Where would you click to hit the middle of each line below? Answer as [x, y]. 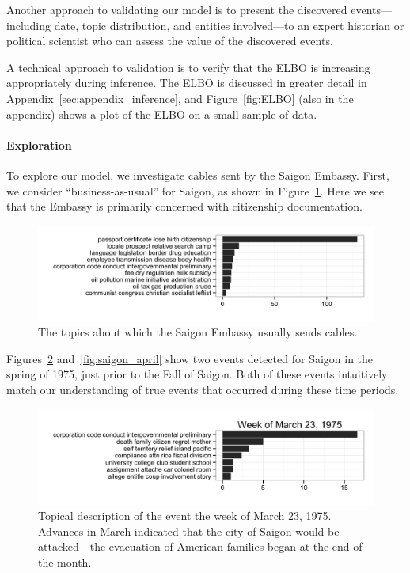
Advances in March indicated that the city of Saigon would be [189, 531]
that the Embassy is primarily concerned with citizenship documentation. [184, 206]
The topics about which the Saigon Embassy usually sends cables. [198, 332]
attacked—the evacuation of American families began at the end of [200, 546]
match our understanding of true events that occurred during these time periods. [203, 390]
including [29, 25]
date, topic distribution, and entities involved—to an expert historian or [229, 25]
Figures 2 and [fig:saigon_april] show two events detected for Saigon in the [190, 358]
